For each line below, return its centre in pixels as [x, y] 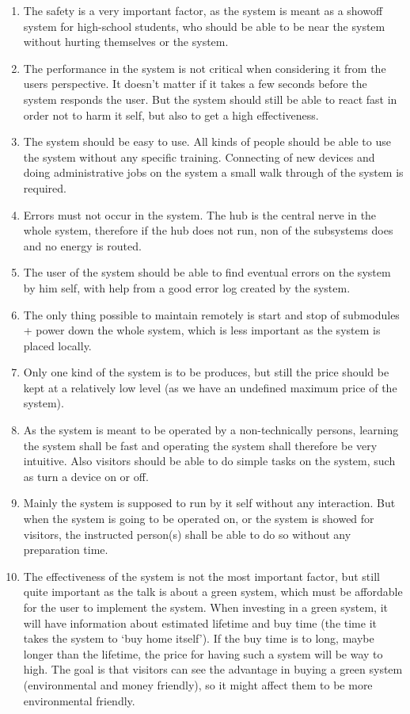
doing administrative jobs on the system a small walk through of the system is [213, 172]
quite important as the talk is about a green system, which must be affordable [213, 592]
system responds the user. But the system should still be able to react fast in [210, 99]
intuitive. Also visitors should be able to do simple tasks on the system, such [209, 461]
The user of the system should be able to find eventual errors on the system [207, 272]
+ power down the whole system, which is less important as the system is [202, 330]
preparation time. [66, 550]
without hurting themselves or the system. [126, 42]
